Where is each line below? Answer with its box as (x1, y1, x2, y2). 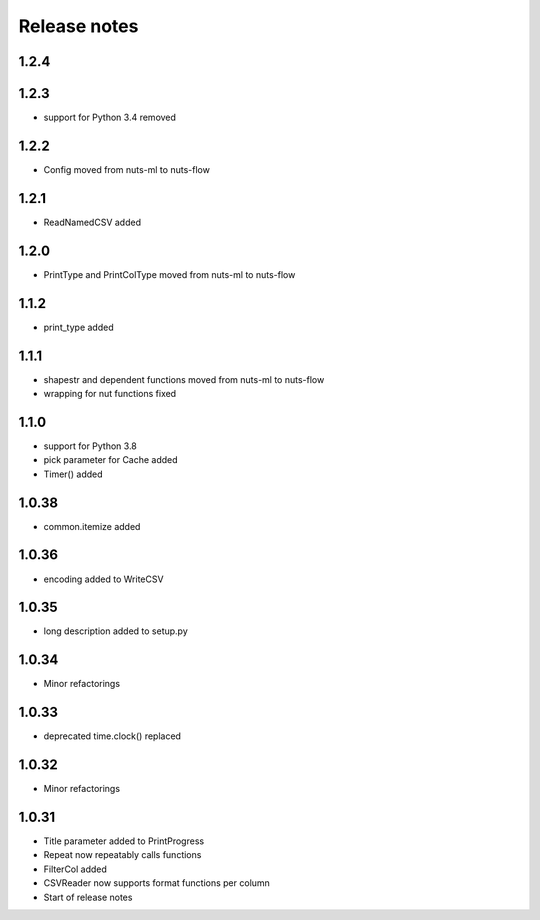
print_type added (43, 321, 114, 333)
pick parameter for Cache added (43, 454, 179, 466)
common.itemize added (43, 520, 141, 532)
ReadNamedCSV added (43, 216, 142, 228)
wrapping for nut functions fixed (43, 388, 177, 399)
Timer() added (43, 468, 104, 480)
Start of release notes (43, 891, 133, 903)
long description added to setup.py (43, 625, 189, 637)
